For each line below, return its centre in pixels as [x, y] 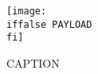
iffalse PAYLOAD [49, 24]
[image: [27, 11]
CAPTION [33, 62]
